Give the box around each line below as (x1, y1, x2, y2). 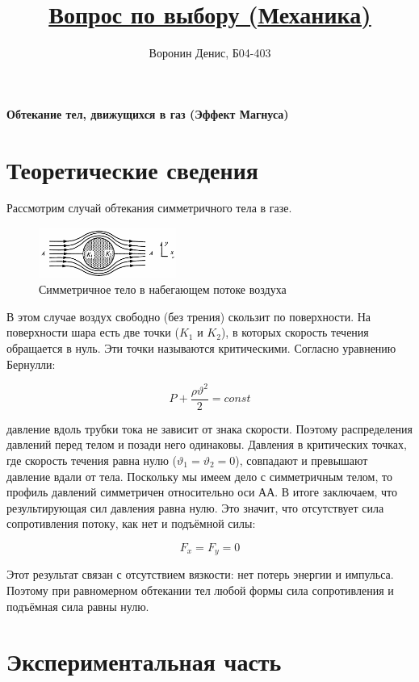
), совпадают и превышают (235, 451, 368, 468)
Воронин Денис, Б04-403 (149, 44, 271, 61)
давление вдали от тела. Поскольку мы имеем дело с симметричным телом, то (6, 467, 392, 484)
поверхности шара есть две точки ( (6, 324, 179, 341)
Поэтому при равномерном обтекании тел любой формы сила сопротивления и (6, 581, 394, 598)
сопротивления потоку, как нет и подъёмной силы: (6, 515, 256, 532)
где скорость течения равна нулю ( (6, 451, 178, 468)
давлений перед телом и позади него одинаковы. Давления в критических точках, (6, 436, 407, 453)
